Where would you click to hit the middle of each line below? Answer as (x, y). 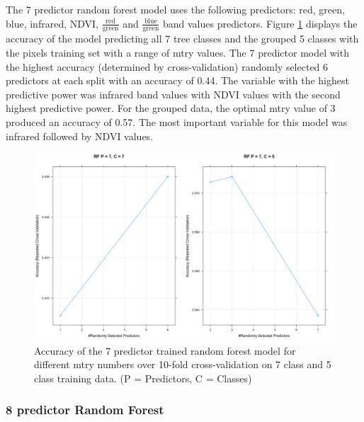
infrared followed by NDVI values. (80, 136)
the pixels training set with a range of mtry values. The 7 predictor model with (177, 53)
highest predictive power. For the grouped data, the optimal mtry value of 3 (171, 108)
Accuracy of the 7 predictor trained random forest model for (165, 350)
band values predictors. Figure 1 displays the (260, 23)
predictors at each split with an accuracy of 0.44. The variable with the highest (177, 80)
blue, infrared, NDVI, (52, 23)
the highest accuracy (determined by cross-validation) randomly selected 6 (167, 66)
